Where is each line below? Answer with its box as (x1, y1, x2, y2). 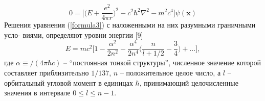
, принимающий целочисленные (139, 77, 238, 88)
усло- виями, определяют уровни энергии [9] (4, 29, 143, 40)
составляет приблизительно (4, 67, 89, 78)
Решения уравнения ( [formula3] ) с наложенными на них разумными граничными (4, 19, 256, 30)
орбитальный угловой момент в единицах (4, 77, 133, 88)
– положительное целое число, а (120, 67, 221, 78)
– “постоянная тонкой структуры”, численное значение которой (63, 57, 261, 68)
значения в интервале (4, 87, 71, 98)
